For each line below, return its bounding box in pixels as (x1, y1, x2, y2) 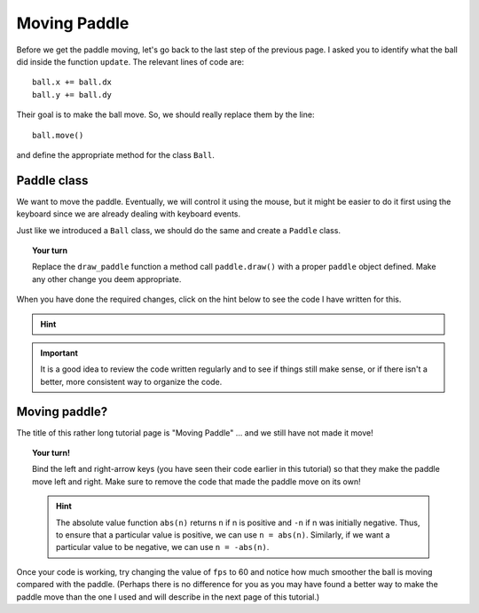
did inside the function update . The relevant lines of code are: (16, 56, 244, 67)
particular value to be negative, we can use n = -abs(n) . (56, 542, 270, 553)
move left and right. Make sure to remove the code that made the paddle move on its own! (32, 475, 361, 487)
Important (40, 347, 79, 358)
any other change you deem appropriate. (32, 273, 182, 284)
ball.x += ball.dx (32, 77, 113, 88)
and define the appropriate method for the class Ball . (16, 149, 215, 160)
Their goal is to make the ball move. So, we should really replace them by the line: (16, 109, 315, 120)
